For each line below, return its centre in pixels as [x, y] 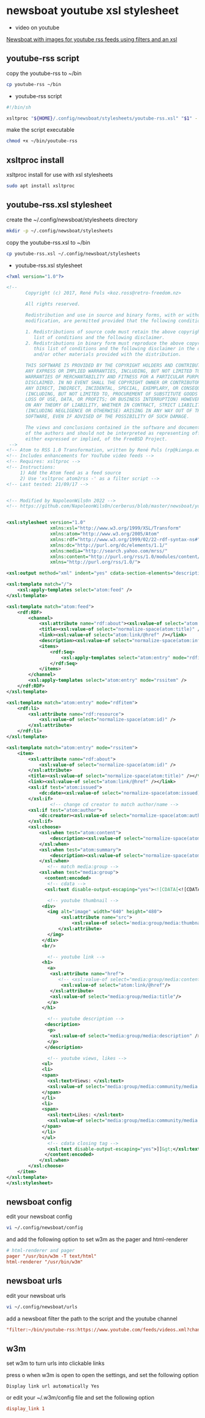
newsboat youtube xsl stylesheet [92, 11]
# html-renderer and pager [41, 1251]
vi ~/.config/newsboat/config [45, 1228]
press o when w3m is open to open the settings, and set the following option [103, 1375]
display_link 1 [26, 1409]
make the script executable [41, 130]
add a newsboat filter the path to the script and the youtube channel [92, 1319]
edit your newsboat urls [36, 1295]
